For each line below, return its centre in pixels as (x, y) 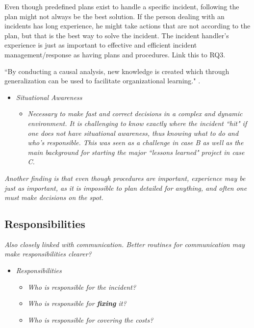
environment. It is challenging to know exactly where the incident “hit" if (137, 123)
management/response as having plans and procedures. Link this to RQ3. (115, 54)
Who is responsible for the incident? (82, 287)
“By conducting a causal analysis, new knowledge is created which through (117, 71)
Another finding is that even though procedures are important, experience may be (125, 178)
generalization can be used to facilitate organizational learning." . (102, 81)
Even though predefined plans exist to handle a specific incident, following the (122, 6)
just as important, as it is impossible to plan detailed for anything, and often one (126, 188)
